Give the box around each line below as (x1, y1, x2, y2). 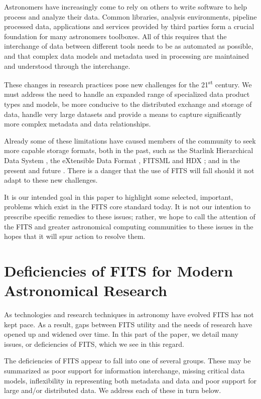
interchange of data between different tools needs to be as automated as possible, (4, 41, 253, 51)
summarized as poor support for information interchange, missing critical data (4, 365, 245, 375)
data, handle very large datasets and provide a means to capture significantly (4, 108, 241, 119)
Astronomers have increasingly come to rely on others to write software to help (4, 2, 247, 12)
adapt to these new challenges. (4, 175, 98, 185)
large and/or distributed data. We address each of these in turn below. (4, 385, 221, 395)
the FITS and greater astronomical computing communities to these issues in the (4, 221, 253, 231)
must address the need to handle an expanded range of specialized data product (4, 89, 250, 99)
